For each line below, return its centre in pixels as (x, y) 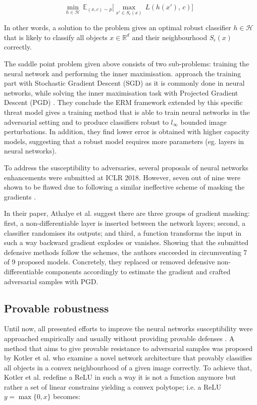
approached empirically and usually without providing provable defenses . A (119, 338)
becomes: (67, 396)
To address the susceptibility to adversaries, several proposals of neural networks (126, 167)
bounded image (204, 122)
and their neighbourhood (170, 37)
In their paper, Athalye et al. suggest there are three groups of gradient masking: (127, 213)
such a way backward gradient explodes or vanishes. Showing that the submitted (126, 242)
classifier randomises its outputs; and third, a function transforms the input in (123, 232)
